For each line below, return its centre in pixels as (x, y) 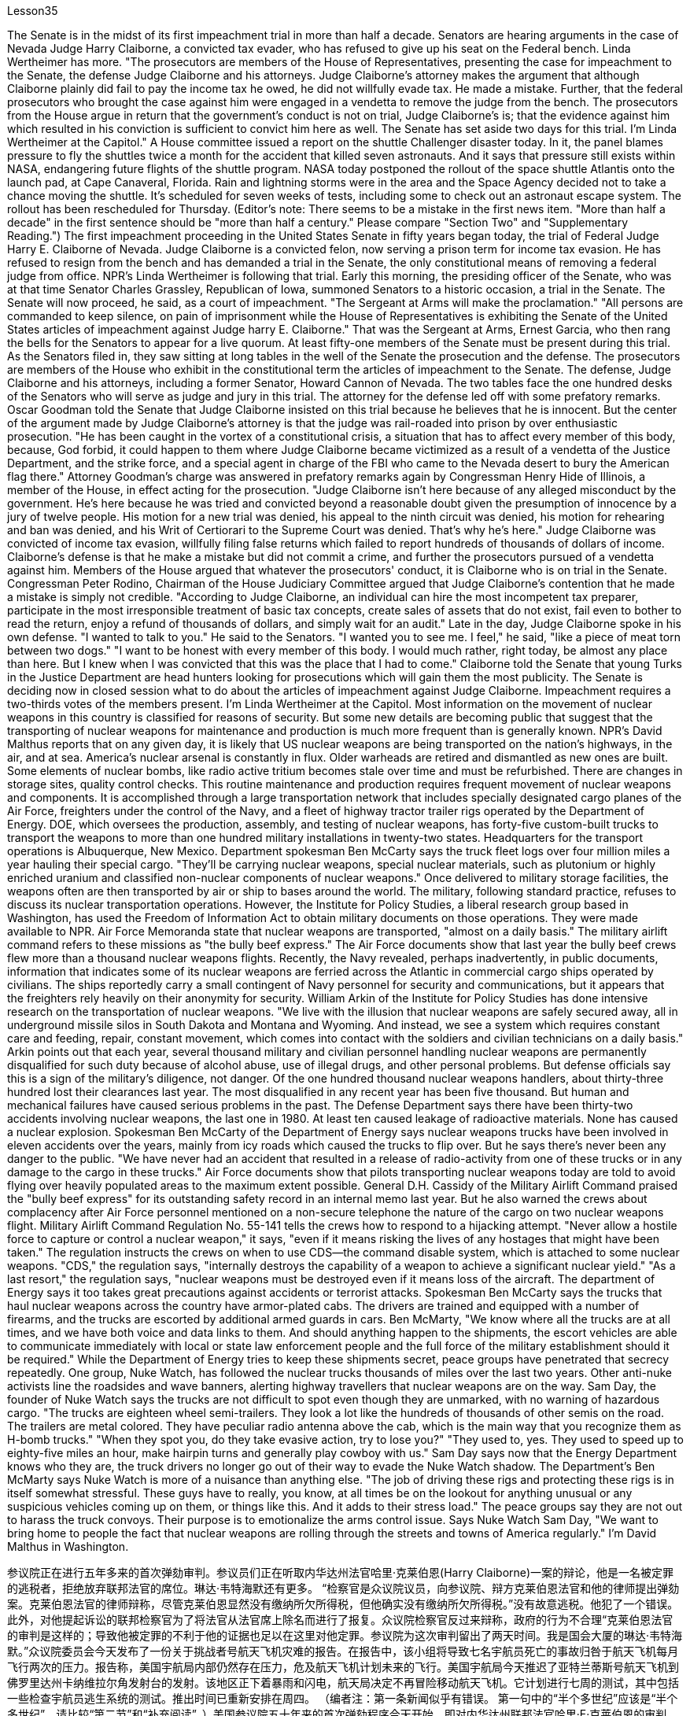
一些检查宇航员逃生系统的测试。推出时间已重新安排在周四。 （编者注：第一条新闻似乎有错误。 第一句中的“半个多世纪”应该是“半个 (343, 1698)
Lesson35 (33, 11)
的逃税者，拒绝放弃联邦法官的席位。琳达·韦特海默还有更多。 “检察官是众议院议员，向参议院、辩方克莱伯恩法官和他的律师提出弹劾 (343, 1588)
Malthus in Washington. (68, 1546)
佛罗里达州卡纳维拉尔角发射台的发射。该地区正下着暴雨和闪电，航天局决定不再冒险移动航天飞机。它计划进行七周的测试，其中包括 (343, 1683)
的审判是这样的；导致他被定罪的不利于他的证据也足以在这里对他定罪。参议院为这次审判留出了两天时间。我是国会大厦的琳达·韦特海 (345, 1635)
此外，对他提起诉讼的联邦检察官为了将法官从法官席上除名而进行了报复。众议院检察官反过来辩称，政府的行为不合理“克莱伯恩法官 (340, 1620)
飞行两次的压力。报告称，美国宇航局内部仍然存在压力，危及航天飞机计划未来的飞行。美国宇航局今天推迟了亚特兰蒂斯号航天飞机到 (343, 1667)
